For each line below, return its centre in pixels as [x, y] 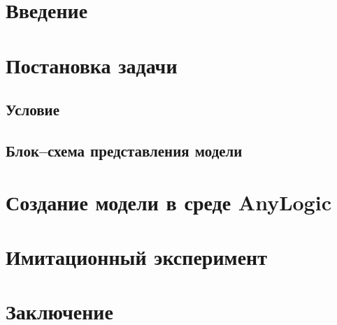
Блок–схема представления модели [124, 150]
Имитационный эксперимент [136, 256]
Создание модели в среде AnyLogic [168, 202]
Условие [33, 109]
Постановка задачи [92, 65]
